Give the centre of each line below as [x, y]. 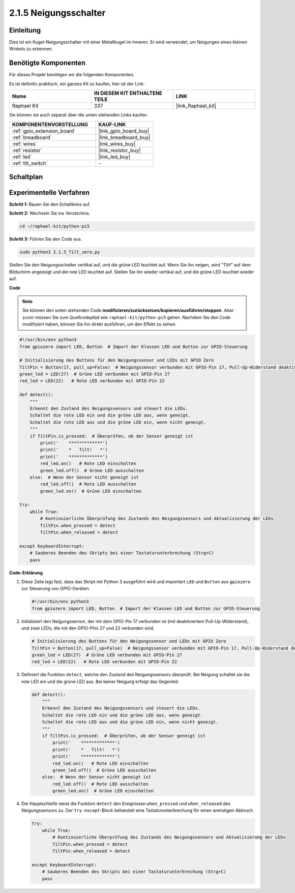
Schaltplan [26, 177]
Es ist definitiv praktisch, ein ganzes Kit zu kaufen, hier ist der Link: [77, 84]
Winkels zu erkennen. [31, 49]
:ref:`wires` [25, 144]
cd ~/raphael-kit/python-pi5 [55, 226]
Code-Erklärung [26, 572]
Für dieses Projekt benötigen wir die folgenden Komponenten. [72, 75]
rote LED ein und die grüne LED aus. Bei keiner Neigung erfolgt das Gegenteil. [100, 682]
